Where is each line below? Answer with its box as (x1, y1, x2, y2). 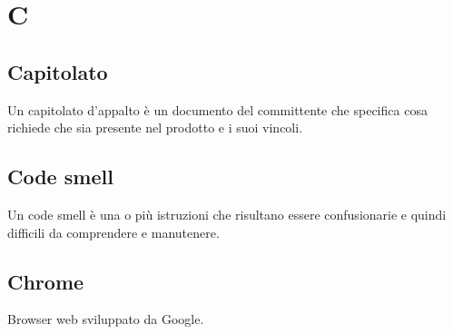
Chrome (7, 267, 84, 295)
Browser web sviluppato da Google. (7, 309, 204, 329)
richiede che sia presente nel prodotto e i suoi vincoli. (7, 118, 303, 137)
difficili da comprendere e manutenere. (7, 222, 220, 241)
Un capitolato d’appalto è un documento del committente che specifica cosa (7, 100, 428, 119)
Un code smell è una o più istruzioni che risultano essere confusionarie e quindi (7, 204, 447, 223)
